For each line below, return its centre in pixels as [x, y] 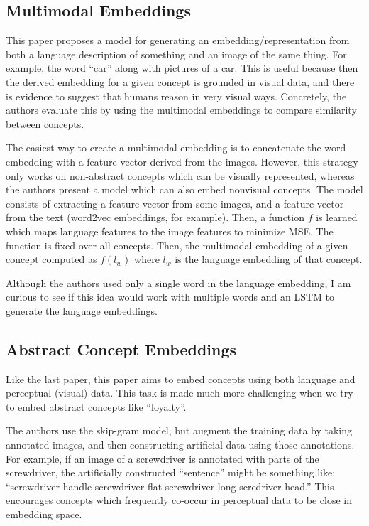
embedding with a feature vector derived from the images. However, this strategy [182, 161]
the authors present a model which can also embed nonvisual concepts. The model [184, 189]
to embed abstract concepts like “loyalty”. [96, 406]
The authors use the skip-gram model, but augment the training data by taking [179, 430]
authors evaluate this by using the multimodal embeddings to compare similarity [181, 110]
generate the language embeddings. [82, 310]
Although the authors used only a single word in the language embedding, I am [178, 283]
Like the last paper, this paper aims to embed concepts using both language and [181, 379]
